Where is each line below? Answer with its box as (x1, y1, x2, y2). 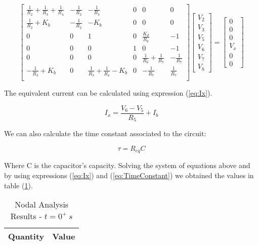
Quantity (8, 230, 45, 242)
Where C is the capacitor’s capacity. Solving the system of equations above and (4, 160, 250, 171)
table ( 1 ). (4, 180, 33, 190)
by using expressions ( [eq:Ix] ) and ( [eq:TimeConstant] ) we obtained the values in (4, 170, 254, 180)
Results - (10, 210, 42, 222)
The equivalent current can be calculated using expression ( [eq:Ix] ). (4, 88, 212, 98)
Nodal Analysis (15, 198, 69, 211)
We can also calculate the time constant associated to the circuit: (4, 128, 206, 139)
